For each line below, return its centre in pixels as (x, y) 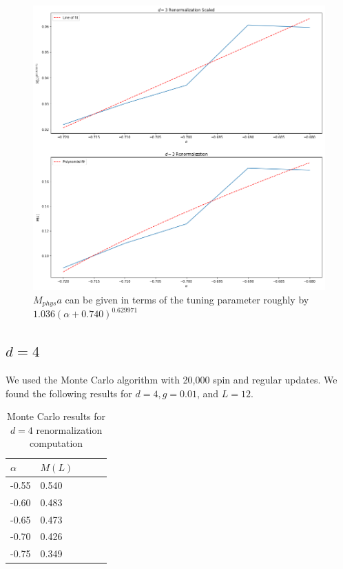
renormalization (69, 429)
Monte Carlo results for (56, 416)
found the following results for (69, 393)
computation (56, 443)
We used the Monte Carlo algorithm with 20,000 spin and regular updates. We (171, 380)
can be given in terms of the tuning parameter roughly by (187, 299)
